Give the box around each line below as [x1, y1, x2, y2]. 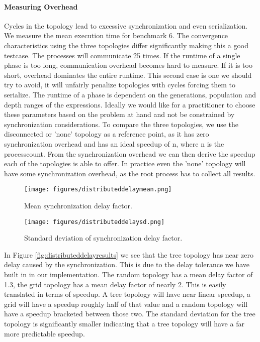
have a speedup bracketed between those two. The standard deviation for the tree [4, 308, 255, 319]
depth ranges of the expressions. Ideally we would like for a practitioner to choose [4, 99, 255, 109]
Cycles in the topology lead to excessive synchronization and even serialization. [4, 20, 248, 31]
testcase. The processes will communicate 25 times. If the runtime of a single [4, 50, 240, 60]
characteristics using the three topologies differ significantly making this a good [4, 40, 248, 50]
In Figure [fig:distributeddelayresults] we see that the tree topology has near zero [4, 249, 253, 260]
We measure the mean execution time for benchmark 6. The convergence [4, 30, 228, 41]
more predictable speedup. [4, 328, 85, 338]
